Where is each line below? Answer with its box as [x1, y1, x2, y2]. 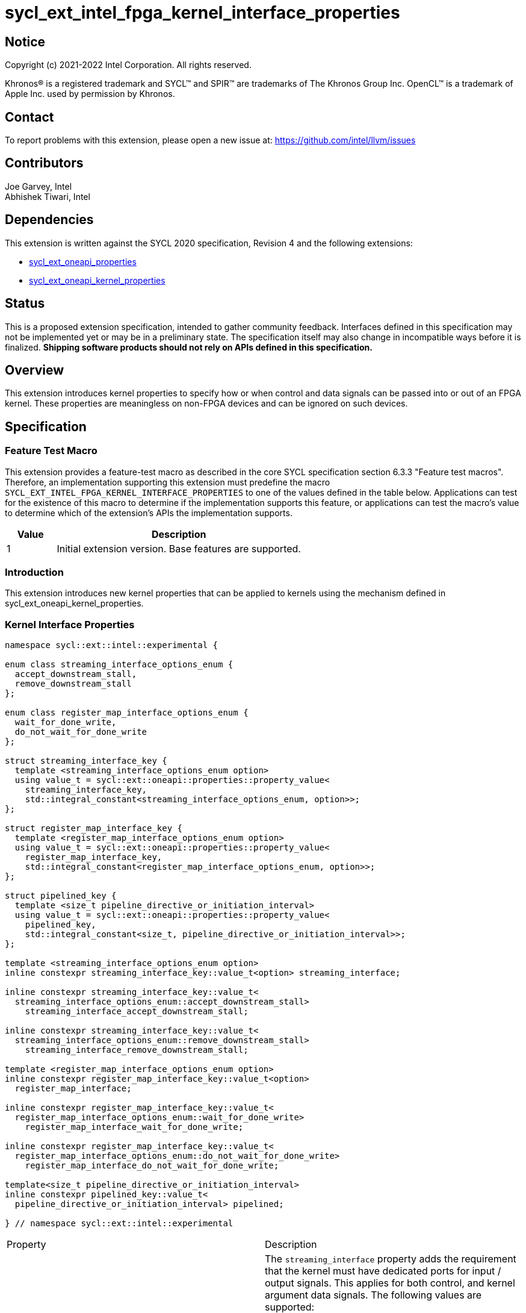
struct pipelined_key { [5, 891, 117, 901]
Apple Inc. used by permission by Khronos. [5, 89, 175, 99]
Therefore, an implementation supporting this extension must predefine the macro [5, 476, 330, 487]
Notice [5, 34, 46, 49]
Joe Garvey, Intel [5, 181, 72, 192]
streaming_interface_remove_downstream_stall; [25, 1045, 249, 1055]
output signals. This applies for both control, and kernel [265, 1277, 515, 1290]
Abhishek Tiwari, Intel [5, 191, 90, 202]
